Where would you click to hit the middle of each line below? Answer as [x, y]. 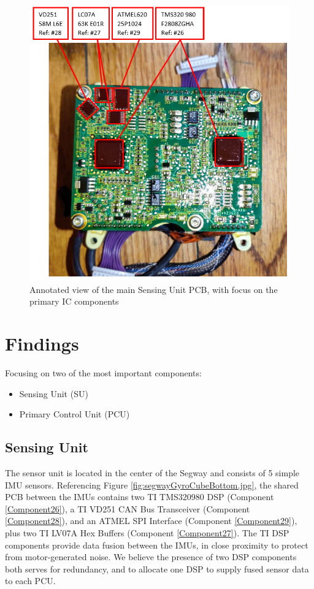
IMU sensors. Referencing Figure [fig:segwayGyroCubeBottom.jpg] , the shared [152, 484]
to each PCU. [30, 581]
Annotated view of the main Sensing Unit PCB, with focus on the [154, 289]
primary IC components [74, 301]
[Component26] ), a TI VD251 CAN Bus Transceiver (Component [128, 508]
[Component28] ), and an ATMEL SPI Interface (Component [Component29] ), [151, 521]
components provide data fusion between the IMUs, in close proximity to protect [157, 545]
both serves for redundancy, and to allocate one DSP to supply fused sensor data [157, 568]
